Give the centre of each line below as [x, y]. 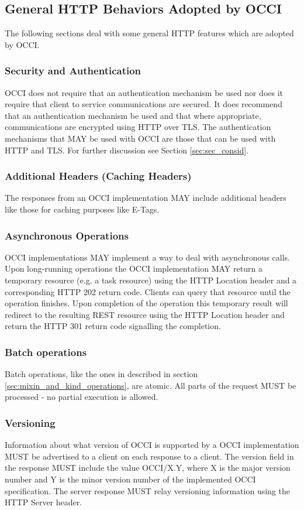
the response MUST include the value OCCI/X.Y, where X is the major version [148, 468]
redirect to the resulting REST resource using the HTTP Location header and [145, 314]
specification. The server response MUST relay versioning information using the [147, 490]
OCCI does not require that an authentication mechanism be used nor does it [144, 92]
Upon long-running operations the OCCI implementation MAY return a [134, 268]
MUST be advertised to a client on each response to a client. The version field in [149, 456]
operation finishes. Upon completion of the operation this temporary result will [146, 303]
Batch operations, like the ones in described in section [101, 374]
